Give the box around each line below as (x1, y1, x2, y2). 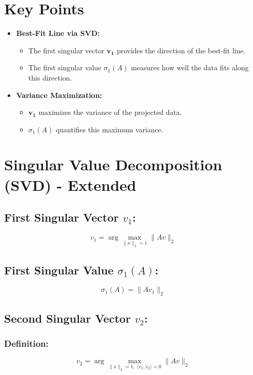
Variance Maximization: (16, 89, 102, 100)
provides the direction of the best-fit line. (116, 45, 246, 55)
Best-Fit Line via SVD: (16, 28, 100, 38)
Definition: (4, 337, 49, 349)
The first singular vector (28, 45, 104, 55)
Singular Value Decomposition (4, 154, 222, 175)
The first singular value (28, 62, 101, 73)
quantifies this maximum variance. (55, 124, 163, 134)
